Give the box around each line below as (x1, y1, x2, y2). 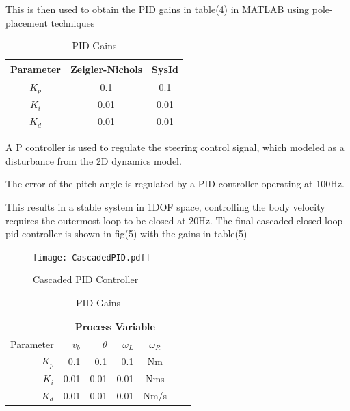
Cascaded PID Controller (33, 272, 139, 287)
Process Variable (75, 319, 155, 333)
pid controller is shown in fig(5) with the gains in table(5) (5, 226, 247, 241)
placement (5, 15, 48, 29)
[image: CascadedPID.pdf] (33, 252, 150, 263)
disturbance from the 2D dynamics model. (5, 153, 182, 168)
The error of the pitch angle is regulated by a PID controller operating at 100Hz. (5, 176, 345, 191)
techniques (51, 15, 95, 29)
